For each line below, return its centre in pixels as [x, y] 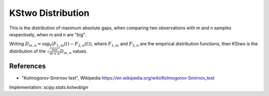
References [27, 66]
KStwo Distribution [49, 13]
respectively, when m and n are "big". [48, 34]
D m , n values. [74, 51]
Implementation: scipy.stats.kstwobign [49, 87]
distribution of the [27, 51]
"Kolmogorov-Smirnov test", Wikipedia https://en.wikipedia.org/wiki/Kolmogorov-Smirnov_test [118, 78]
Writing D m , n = [25, 45]
